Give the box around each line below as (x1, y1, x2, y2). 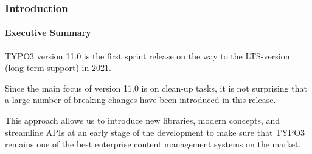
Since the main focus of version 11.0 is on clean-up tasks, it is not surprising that (5, 81, 307, 94)
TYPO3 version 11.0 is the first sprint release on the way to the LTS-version (5, 49, 290, 62)
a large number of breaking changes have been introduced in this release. (5, 93, 276, 106)
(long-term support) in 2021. (5, 61, 111, 74)
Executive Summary (5, 26, 91, 39)
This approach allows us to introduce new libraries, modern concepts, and (5, 114, 280, 127)
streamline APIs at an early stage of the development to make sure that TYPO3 (5, 126, 305, 138)
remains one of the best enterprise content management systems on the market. (5, 138, 301, 150)
